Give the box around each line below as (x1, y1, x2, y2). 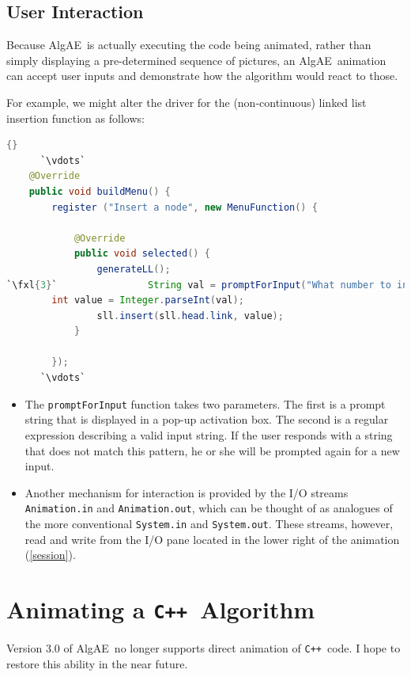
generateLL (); (96, 263, 171, 275)
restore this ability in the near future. (6, 655, 188, 671)
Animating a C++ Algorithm (6, 592, 315, 625)
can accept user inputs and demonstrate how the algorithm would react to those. (6, 67, 398, 84)
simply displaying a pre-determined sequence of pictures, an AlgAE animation (6, 51, 386, 68)
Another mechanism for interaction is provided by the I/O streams (25, 484, 349, 500)
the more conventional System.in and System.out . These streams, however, (25, 515, 394, 531)
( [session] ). (25, 546, 76, 563)
